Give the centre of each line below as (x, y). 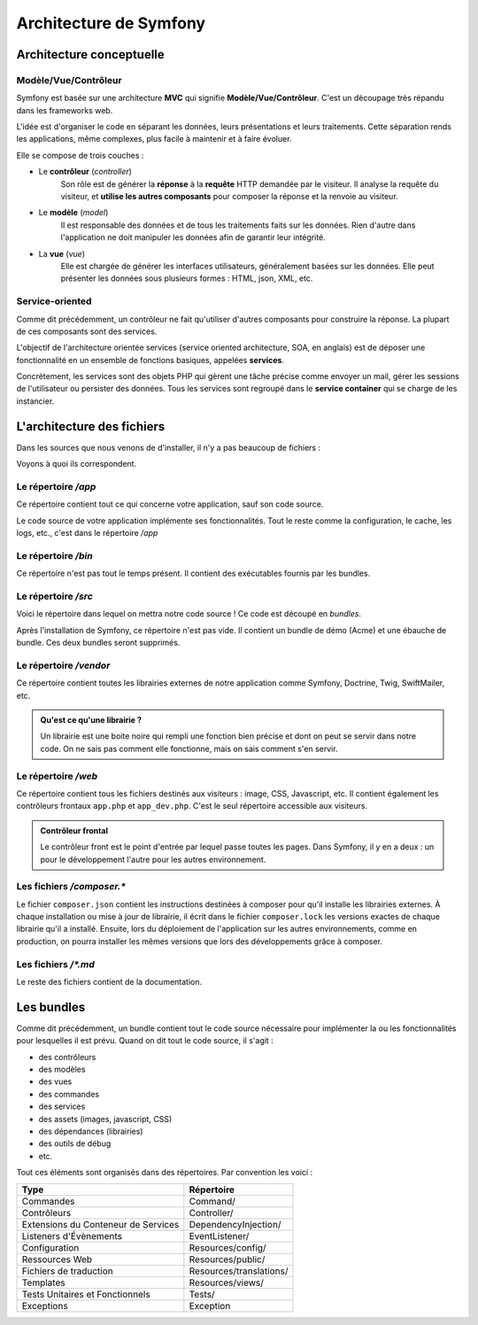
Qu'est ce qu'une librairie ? (91, 720)
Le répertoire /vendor (63, 665)
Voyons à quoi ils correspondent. (77, 464)
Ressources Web (57, 1259)
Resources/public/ (227, 1259)
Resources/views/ (227, 1282)
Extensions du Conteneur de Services (100, 1224)
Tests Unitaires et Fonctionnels (86, 1294)
